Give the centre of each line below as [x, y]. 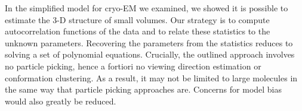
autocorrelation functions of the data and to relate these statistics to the [138, 31]
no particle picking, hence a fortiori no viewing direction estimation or [133, 66]
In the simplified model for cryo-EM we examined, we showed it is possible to [147, 8]
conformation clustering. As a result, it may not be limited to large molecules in [151, 77]
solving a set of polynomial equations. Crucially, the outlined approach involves [150, 54]
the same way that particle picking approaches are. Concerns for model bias [144, 89]
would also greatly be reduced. [61, 101]
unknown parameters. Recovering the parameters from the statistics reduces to [149, 42]
